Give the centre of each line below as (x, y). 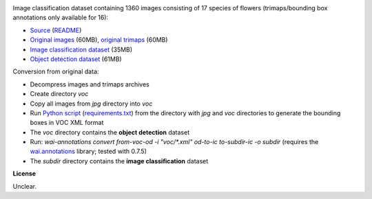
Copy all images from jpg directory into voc (91, 104)
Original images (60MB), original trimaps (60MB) (99, 40)
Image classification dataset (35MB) (81, 49)
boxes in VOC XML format (67, 123)
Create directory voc (59, 94)
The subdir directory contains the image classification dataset (119, 161)
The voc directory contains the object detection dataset (110, 132)
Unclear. (25, 186)
